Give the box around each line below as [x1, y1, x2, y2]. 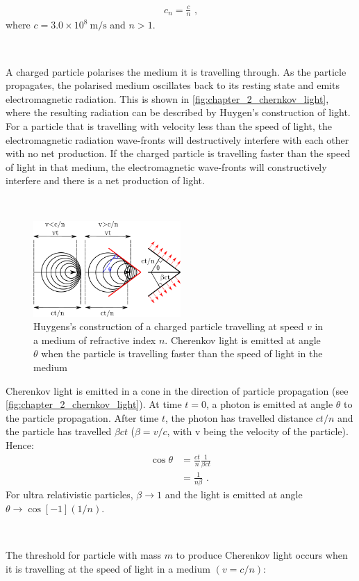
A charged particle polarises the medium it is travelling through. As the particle [6, 64, 347, 79]
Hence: [6, 437, 34, 452]
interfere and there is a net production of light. [6, 173, 205, 188]
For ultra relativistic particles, [6, 487, 133, 502]
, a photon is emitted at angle [206, 397, 333, 411]
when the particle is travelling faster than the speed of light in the [41, 346, 323, 361]
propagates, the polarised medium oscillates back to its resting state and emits [6, 78, 340, 92]
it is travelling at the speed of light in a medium [6, 561, 210, 575]
